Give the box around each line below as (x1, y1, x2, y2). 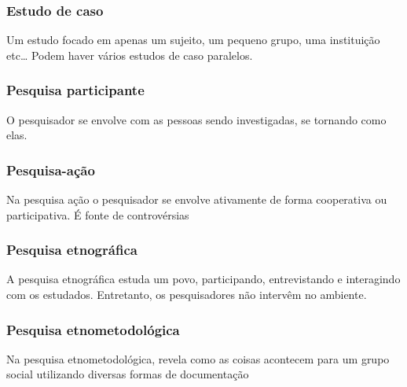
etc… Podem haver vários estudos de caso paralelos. (6, 46, 253, 63)
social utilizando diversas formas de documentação (6, 366, 249, 382)
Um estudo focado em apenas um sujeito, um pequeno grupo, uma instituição (6, 31, 380, 48)
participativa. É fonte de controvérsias (6, 206, 189, 223)
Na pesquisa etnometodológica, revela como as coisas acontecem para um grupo (6, 350, 390, 367)
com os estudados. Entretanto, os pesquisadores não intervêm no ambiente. (6, 286, 367, 303)
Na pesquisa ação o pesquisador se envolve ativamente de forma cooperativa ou (6, 191, 387, 208)
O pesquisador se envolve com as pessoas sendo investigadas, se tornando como (6, 111, 387, 127)
